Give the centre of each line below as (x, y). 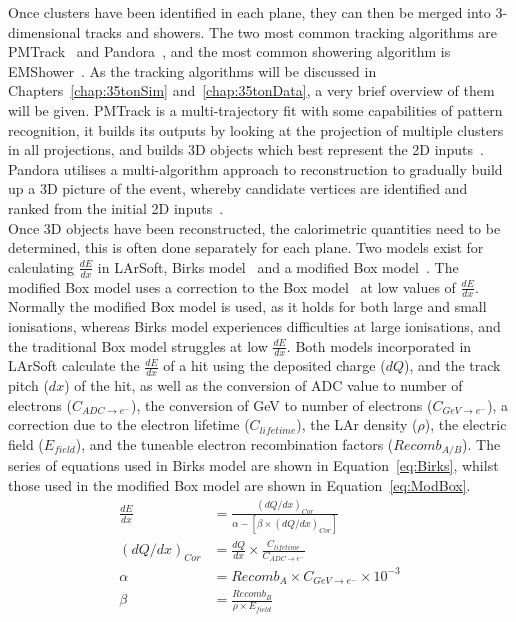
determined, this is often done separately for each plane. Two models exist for (246, 247)
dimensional (44, 31)
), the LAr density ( (357, 424)
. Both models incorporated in (379, 345)
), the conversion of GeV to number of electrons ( (282, 404)
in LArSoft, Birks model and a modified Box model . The (278, 266)
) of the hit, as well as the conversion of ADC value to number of (263, 385)
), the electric (465, 424)
